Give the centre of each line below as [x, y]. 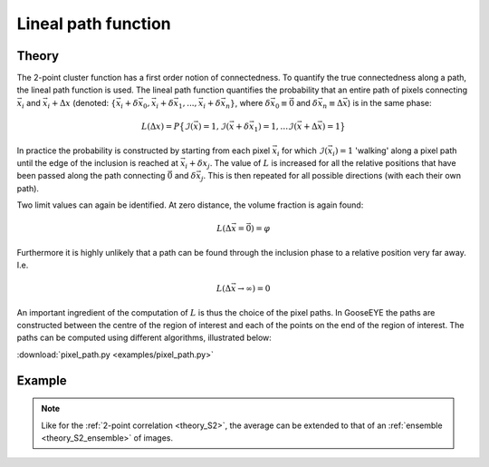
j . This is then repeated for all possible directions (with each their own [331, 177]
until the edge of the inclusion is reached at [97, 162]
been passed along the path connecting [91, 176]
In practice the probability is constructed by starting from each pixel [144, 151]
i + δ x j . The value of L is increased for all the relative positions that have [321, 164]
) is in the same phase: [389, 102]
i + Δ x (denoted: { [82, 104]
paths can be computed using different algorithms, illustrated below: [144, 338]
